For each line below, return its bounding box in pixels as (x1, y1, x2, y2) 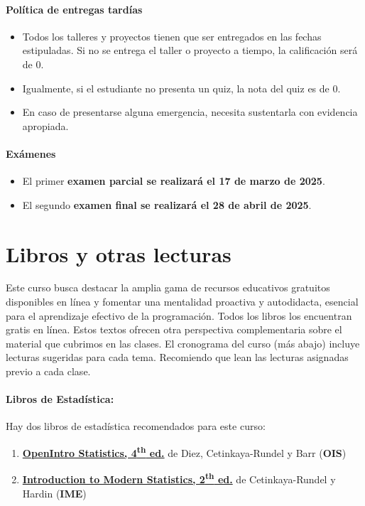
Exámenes (6, 146, 56, 161)
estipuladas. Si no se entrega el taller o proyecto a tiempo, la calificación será (22, 43, 358, 58)
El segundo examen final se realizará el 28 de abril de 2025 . (22, 197, 312, 212)
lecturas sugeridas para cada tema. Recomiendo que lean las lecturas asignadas (6, 350, 349, 365)
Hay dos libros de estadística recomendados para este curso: (6, 419, 266, 434)
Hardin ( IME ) (22, 485, 87, 500)
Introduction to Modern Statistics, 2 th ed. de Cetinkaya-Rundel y (22, 470, 336, 486)
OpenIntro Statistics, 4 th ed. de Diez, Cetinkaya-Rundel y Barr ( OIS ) (22, 443, 347, 460)
